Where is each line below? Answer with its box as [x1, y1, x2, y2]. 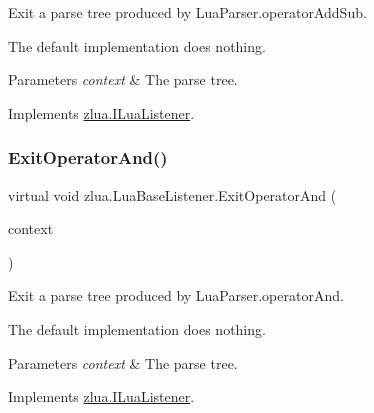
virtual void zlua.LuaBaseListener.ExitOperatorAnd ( [8, 184, 337, 205]
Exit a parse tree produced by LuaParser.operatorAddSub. [8, 2, 367, 22]
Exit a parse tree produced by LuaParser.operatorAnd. [8, 285, 344, 306]
